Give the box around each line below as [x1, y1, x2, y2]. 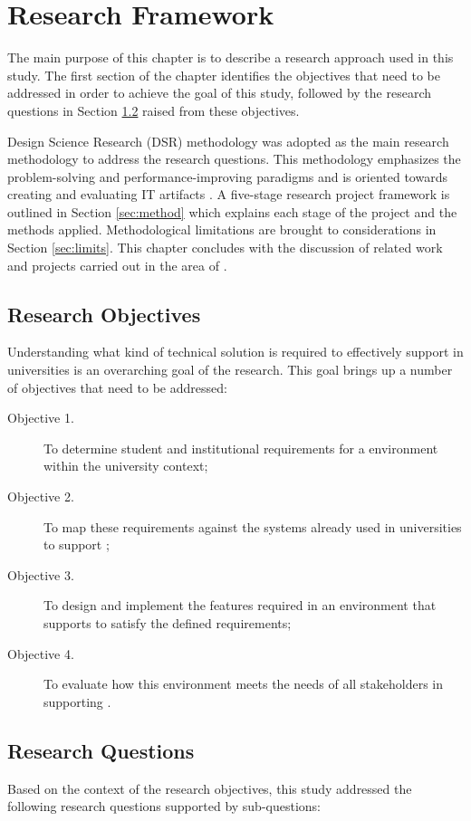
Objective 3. [7, 565, 74, 584]
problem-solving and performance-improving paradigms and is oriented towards [7, 167, 447, 186]
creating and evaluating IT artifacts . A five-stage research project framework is [7, 185, 450, 204]
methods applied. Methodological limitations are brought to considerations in [7, 220, 437, 239]
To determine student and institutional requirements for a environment [43, 438, 438, 457]
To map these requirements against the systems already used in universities [43, 517, 462, 536]
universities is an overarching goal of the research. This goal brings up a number [7, 360, 453, 379]
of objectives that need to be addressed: [7, 377, 227, 396]
